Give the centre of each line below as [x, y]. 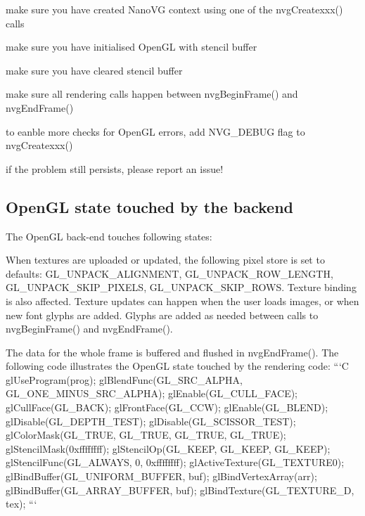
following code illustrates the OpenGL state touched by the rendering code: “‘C [177, 366]
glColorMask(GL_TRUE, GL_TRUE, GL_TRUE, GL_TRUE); [146, 435]
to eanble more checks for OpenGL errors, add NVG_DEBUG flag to [155, 131]
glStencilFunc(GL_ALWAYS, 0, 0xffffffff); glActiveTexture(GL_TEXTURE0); [175, 462]
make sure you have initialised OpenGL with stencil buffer [132, 47]
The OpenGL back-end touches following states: [109, 236]
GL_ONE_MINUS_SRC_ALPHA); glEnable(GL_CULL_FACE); [152, 393]
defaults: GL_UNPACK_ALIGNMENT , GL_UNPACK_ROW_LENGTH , [169, 273]
